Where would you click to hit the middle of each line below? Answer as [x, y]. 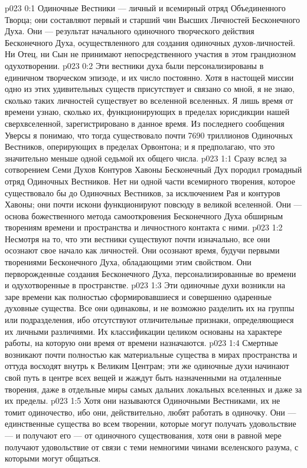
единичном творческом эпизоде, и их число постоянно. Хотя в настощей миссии [149, 77]
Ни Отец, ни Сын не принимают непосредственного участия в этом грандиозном [151, 54]
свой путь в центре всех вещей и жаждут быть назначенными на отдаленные [143, 377]
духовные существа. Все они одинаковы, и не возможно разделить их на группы [150, 308]
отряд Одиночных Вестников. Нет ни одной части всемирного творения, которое [150, 181]
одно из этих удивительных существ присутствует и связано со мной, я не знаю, [150, 89]
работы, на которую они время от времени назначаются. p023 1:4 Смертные [141, 343]
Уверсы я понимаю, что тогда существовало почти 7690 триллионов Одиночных [149, 135]
